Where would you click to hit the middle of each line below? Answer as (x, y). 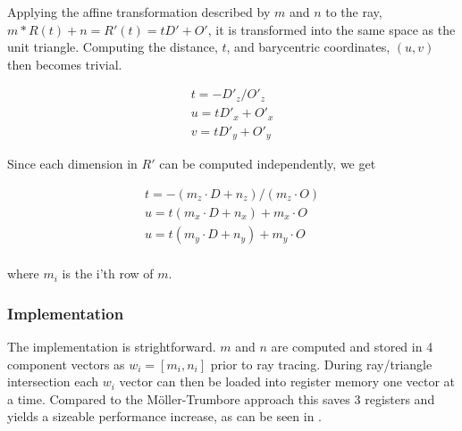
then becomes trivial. (65, 64)
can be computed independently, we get (268, 164)
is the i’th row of (108, 274)
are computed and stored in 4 (352, 346)
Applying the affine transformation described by (139, 12)
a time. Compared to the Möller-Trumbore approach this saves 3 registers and (221, 398)
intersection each (53, 381)
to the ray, (354, 12)
